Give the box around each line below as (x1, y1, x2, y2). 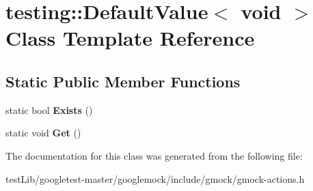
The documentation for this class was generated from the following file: (5, 148, 303, 162)
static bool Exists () (5, 102, 93, 117)
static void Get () (5, 126, 81, 140)
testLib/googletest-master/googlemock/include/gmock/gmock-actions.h (5, 171, 305, 186)
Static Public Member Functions (5, 70, 241, 91)
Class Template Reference (5, 24, 255, 52)
